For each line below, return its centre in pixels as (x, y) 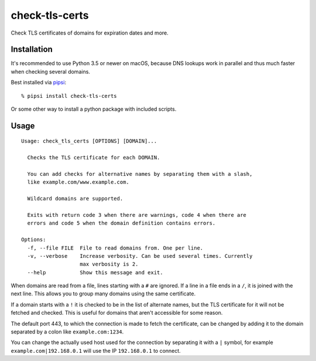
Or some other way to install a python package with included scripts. (94, 109)
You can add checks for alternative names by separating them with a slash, (140, 174)
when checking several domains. (51, 71)
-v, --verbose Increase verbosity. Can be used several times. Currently (140, 256)
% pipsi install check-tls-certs (69, 96)
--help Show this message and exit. (95, 272)
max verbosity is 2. (109, 264)
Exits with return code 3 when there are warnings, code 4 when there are (137, 215)
